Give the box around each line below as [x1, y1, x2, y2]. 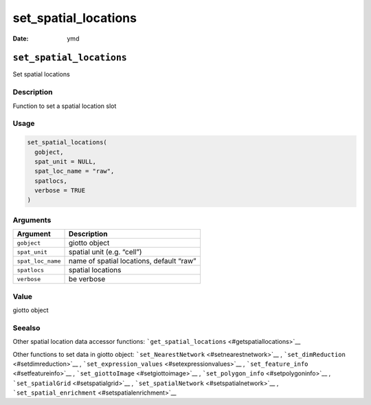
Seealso [12, 323, 41, 333]
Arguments [12, 215, 52, 225]
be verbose [68, 274, 106, 284]
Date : [12, 34, 29, 43]
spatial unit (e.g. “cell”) [68, 248, 142, 257]
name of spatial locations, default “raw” [68, 256, 196, 266]
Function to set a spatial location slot [12, 102, 117, 110]
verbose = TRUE [34, 186, 86, 195]
